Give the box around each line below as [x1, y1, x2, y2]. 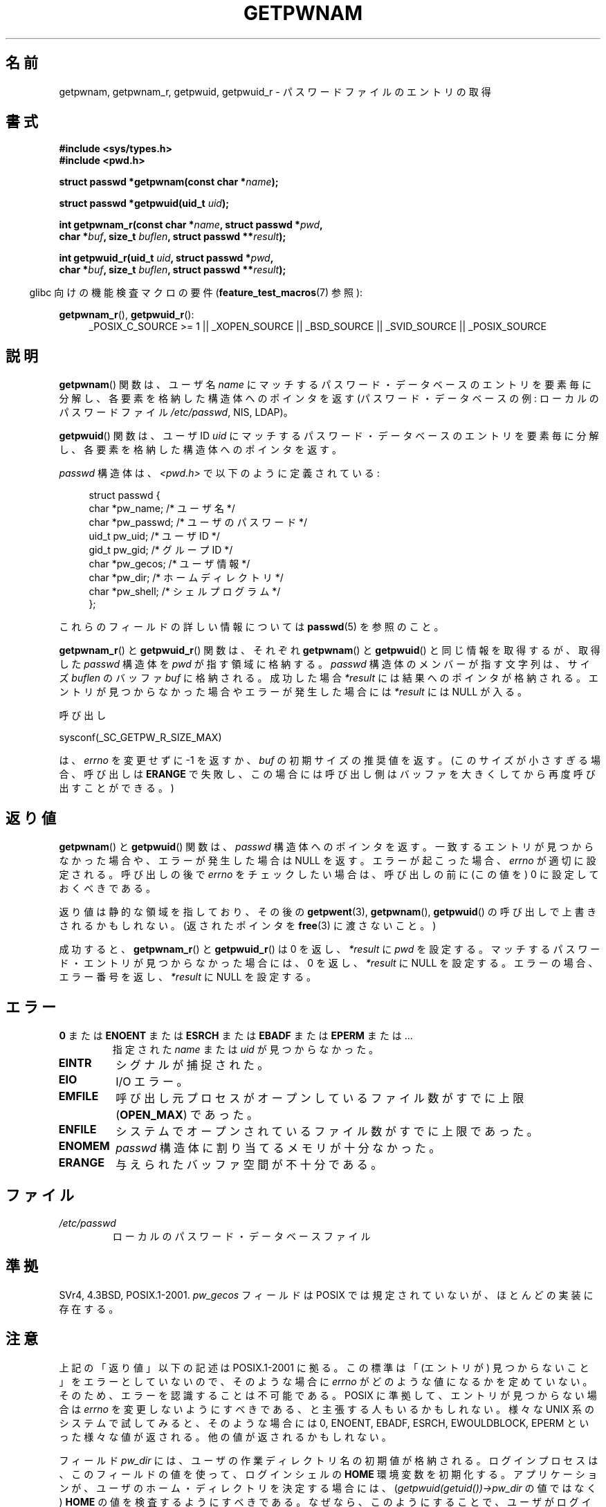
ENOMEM [58, 1138, 110, 1153]
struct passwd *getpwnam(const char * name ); [59, 176, 279, 188]
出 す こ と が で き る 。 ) [59, 782, 174, 794]
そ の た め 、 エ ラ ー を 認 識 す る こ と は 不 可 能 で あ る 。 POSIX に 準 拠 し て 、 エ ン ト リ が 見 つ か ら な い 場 [59, 1389, 597, 1401]
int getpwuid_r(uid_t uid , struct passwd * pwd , [59, 252, 274, 264]
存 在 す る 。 [59, 1302, 119, 1315]
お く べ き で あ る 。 [59, 882, 156, 895]
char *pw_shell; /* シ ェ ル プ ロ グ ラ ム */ [89, 585, 281, 598]
